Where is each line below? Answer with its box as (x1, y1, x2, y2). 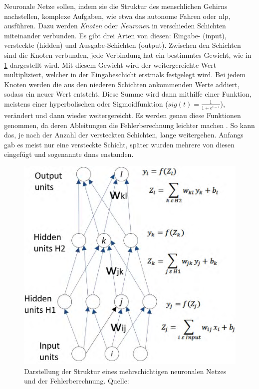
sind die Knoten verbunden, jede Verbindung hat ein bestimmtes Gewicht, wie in (4, 49, 252, 60)
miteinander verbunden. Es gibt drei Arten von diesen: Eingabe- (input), (4, 30, 227, 40)
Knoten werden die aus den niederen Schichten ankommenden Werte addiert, (4, 79, 240, 89)
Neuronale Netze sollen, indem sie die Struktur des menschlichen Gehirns (4, 1, 228, 11)
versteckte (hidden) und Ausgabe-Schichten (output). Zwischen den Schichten (4, 40, 241, 50)
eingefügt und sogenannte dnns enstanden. (4, 149, 134, 159)
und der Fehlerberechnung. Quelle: (24, 376, 129, 386)
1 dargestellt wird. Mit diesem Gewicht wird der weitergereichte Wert (4, 59, 217, 70)
